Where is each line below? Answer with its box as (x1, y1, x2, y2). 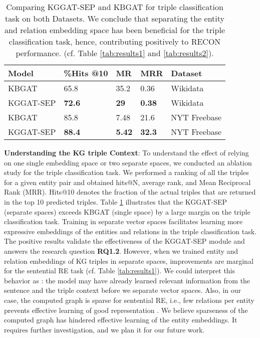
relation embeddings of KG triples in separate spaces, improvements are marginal (4, 255, 253, 266)
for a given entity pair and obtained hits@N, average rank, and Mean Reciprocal (4, 177, 251, 187)
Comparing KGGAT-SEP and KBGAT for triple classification (6, 1, 223, 13)
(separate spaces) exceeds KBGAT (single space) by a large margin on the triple (4, 206, 250, 217)
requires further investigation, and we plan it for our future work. (4, 324, 205, 334)
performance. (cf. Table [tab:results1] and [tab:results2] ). (16, 47, 214, 59)
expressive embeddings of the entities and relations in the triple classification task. (4, 226, 256, 236)
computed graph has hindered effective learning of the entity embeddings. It (4, 314, 237, 325)
